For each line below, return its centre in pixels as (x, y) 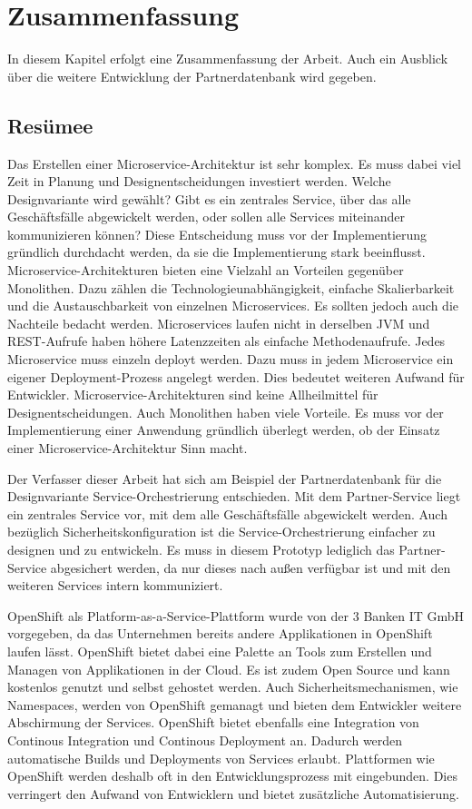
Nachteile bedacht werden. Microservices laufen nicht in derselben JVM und (219, 323)
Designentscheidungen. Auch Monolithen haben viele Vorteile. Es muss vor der (226, 412)
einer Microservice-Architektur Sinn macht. (128, 448)
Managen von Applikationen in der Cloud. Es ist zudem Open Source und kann (229, 669)
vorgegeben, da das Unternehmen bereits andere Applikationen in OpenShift (220, 633)
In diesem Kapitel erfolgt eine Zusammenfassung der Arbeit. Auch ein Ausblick (228, 59)
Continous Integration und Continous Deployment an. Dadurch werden (205, 740)
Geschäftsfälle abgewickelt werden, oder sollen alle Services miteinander (206, 217)
